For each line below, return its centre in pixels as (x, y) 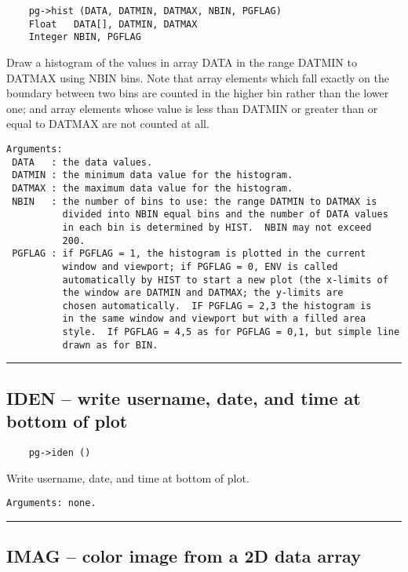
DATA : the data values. (82, 162)
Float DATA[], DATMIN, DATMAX (113, 24)
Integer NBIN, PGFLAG (85, 37)
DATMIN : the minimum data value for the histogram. (153, 175)
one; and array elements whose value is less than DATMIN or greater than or (192, 108)
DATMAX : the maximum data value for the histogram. (153, 188)
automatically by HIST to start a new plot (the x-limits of (225, 280)
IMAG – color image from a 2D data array (184, 556)
